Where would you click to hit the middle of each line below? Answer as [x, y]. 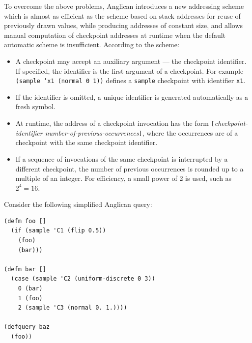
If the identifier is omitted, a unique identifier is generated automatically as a [132, 97]
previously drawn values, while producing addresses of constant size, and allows [124, 25]
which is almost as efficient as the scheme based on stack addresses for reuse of [122, 15]
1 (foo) [30, 298]
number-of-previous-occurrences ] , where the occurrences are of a [141, 132]
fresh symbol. [35, 106]
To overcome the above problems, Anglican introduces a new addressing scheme [124, 6]
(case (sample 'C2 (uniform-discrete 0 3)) [83, 279]
